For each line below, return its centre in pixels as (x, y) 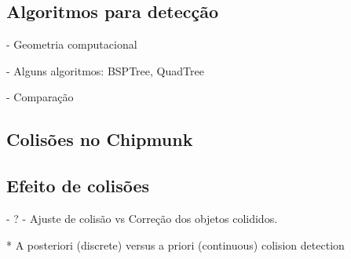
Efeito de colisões (78, 186)
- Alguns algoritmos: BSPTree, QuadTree (105, 70)
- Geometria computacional (72, 44)
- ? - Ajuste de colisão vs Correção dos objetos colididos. (142, 218)
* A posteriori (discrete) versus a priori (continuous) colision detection (175, 244)
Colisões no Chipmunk (100, 139)
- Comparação (40, 97)
